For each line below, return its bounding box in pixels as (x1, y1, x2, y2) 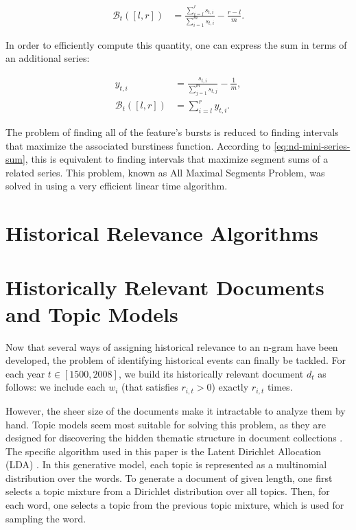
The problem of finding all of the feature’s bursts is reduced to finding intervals (5, 125, 339, 139)
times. (267, 380, 293, 394)
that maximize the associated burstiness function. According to (5, 138, 271, 152)
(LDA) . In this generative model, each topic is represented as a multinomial (5, 457, 327, 472)
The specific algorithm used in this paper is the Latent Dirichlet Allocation (5, 443, 322, 458)
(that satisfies (121, 380, 178, 394)
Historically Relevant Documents (5, 273, 324, 301)
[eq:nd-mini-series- (274, 138, 351, 152)
